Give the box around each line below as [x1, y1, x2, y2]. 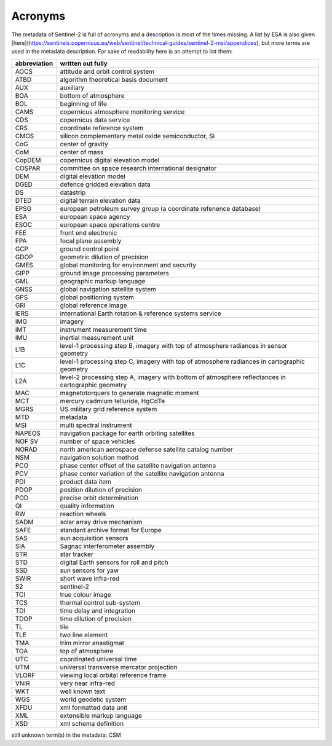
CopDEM [15, 155, 41, 164]
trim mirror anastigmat [60, 638, 125, 647]
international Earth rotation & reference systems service [60, 309, 221, 318]
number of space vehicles [60, 437, 135, 446]
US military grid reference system [60, 404, 157, 413]
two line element [60, 630, 108, 639]
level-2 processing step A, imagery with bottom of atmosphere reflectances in [60, 372, 286, 381]
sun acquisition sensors [60, 533, 129, 542]
